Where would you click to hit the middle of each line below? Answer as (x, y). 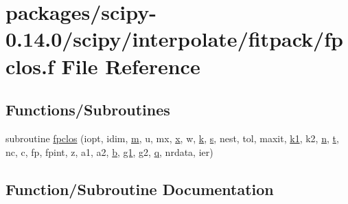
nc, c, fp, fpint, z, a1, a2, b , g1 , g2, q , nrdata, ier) (109, 151)
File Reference (131, 66)
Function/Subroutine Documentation (140, 189)
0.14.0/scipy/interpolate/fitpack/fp (174, 39)
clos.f (30, 66)
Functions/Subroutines (88, 110)
